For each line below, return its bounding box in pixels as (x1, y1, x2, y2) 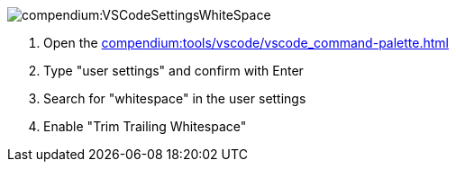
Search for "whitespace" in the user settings (43, 91, 306, 106)
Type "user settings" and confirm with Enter (43, 63, 304, 78)
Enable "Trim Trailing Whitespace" (43, 119, 247, 134)
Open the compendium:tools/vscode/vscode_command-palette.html (43, 35, 449, 50)
